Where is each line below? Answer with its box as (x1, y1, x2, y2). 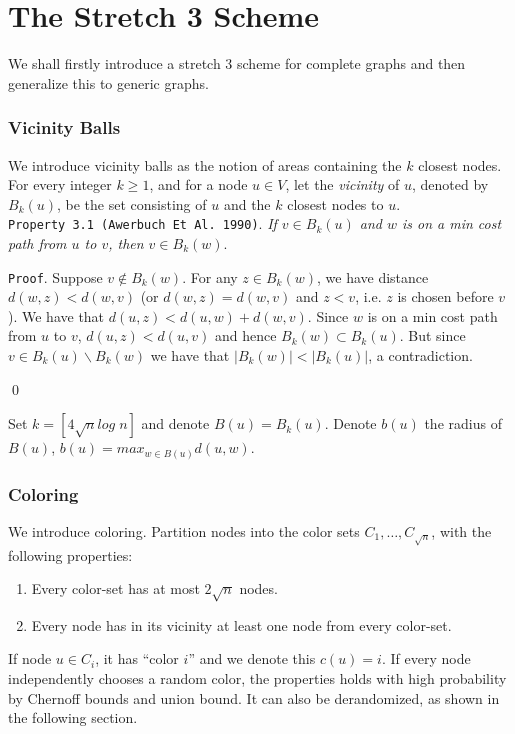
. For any (182, 266, 238, 287)
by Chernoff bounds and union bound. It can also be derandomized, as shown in (8, 687, 500, 708)
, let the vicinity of (285, 174, 400, 195)
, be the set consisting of (57, 193, 207, 214)
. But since (399, 325, 466, 346)
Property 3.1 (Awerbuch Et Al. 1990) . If (8, 213, 277, 234)
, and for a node (149, 174, 248, 195)
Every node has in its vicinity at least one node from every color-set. (31, 614, 452, 635)
